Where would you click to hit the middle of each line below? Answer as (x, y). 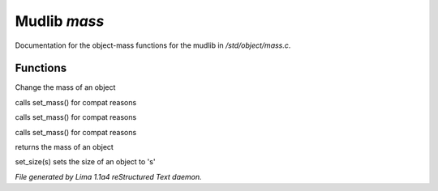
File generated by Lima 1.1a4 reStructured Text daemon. (108, 176)
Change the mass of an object (65, 87)
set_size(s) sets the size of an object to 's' (85, 162)
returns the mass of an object (64, 147)
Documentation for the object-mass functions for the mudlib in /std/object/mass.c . (153, 45)
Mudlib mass (60, 21)
